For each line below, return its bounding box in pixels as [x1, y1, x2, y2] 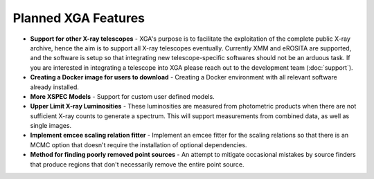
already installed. [30, 83, 80, 91]
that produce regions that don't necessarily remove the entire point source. [30, 160, 245, 169]
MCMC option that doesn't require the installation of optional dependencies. [30, 140, 247, 149]
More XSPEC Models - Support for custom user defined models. [30, 92, 215, 100]
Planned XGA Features [12, 10, 145, 26]
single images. [30, 122, 72, 130]
